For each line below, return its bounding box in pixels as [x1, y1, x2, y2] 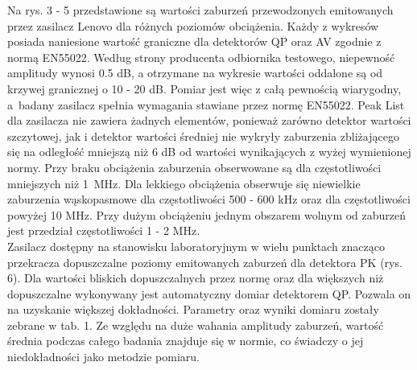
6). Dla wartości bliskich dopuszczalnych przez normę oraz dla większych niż [7, 269, 384, 286]
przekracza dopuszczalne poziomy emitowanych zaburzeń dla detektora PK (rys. [7, 253, 403, 270]
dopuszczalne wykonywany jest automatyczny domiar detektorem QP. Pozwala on [7, 285, 411, 302]
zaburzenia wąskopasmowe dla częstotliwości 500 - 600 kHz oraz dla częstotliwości [7, 191, 411, 208]
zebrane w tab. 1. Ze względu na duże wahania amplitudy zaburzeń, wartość [7, 316, 384, 333]
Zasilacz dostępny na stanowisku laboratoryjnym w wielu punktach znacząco [7, 237, 385, 254]
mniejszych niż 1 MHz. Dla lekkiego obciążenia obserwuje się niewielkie [7, 175, 361, 191]
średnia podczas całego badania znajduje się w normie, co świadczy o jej [7, 332, 364, 349]
